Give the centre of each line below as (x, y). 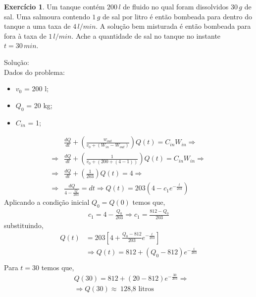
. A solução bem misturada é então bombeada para (173, 26)
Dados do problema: (34, 72)
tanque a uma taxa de (37, 26)
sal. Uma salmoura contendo (47, 16)
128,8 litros (137, 289)
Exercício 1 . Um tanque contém (54, 6)
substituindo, (24, 225)
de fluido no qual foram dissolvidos (176, 6)
